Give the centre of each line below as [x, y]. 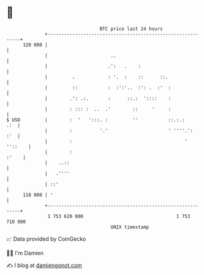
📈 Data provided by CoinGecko [46, 239]
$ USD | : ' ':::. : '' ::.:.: [96, 120]
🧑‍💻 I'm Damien [25, 253]
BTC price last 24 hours [131, 29]
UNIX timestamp [130, 227]
